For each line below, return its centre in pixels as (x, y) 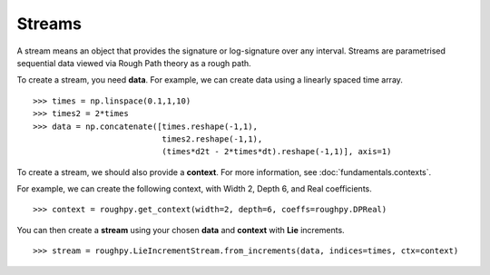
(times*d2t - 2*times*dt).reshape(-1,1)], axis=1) (277, 152)
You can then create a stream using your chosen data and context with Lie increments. (181, 230)
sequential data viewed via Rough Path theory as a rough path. (134, 63)
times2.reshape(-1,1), (212, 139)
